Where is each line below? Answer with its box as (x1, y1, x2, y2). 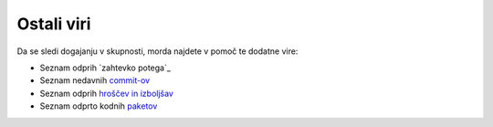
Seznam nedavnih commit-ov (39, 75, 151, 86)
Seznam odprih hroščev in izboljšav (39, 88, 173, 99)
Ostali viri (16, 14, 91, 34)
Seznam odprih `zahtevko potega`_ (39, 62, 171, 73)
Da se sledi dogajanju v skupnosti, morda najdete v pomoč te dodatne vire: (16, 46, 299, 57)
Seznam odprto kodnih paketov (39, 101, 158, 111)
